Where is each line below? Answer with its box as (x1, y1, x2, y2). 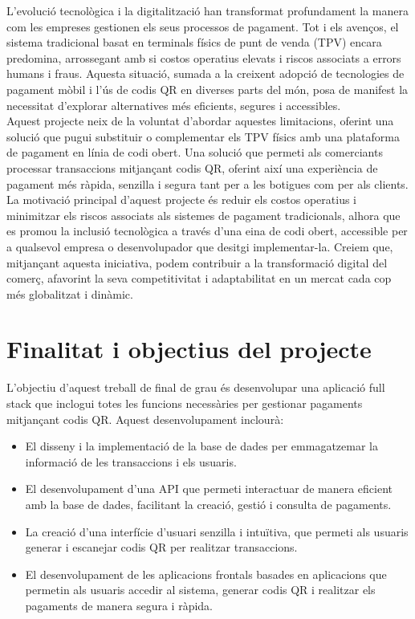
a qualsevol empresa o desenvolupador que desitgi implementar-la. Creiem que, (6, 238, 393, 255)
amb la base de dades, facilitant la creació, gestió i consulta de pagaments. (25, 495, 392, 512)
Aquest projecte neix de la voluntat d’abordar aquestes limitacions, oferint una (6, 112, 394, 129)
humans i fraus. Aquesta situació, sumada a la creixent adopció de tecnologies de (6, 65, 405, 82)
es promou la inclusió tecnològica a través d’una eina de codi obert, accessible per (6, 222, 408, 239)
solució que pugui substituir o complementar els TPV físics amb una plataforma (6, 128, 400, 145)
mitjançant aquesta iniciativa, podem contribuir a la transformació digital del (6, 254, 388, 271)
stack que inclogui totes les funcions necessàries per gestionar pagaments (6, 395, 363, 411)
